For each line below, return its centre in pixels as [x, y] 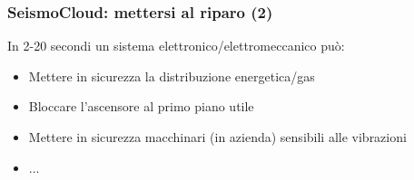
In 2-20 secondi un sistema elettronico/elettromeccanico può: [176, 46]
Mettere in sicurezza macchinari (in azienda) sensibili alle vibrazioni [217, 137]
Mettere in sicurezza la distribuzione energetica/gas [172, 76]
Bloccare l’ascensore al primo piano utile [141, 106]
